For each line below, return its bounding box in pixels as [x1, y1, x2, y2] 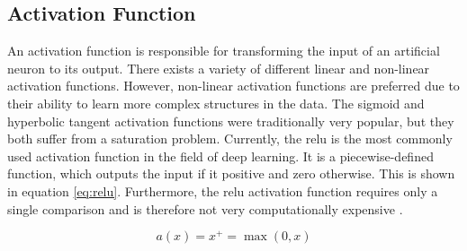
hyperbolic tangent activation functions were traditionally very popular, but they [7, 111, 454, 130]
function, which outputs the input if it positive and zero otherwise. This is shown [7, 164, 455, 183]
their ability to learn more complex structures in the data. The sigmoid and [7, 93, 425, 112]
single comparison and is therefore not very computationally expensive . [7, 199, 403, 218]
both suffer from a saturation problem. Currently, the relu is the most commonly [7, 129, 453, 148]
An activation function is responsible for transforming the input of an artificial [7, 41, 440, 60]
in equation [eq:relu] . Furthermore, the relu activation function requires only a [7, 181, 438, 200]
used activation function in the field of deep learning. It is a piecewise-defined [7, 146, 434, 165]
